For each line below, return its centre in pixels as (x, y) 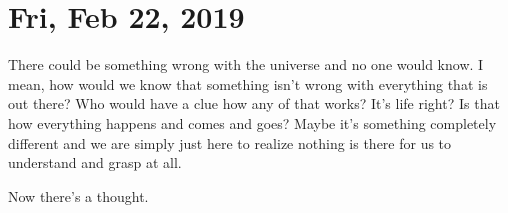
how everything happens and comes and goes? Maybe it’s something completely (252, 122)
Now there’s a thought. (78, 195)
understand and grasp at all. (95, 162)
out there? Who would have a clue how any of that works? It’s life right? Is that (254, 103)
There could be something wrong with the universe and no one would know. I (246, 64)
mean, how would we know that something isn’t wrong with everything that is (248, 83)
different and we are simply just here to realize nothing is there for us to (230, 142)
